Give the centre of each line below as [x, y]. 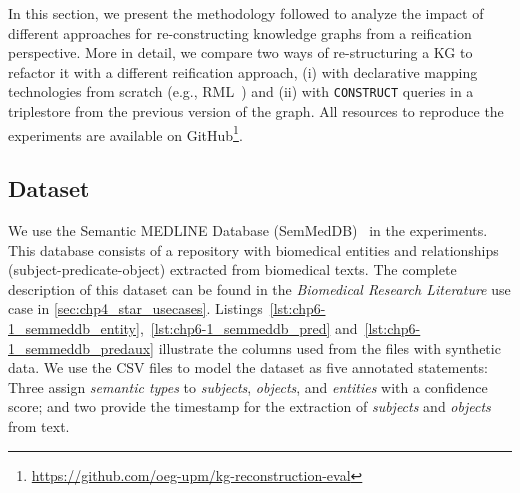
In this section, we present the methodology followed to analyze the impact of [246, 13]
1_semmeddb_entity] [74, 328]
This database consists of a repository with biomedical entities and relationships [253, 249]
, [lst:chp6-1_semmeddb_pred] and [248, 328]
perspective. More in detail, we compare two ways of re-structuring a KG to [240, 52]
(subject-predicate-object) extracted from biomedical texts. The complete [232, 269]
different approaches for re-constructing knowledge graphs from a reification [240, 32]
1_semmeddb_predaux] [81, 347]
